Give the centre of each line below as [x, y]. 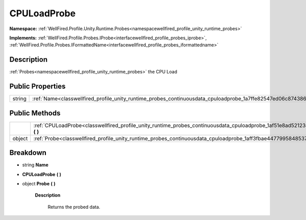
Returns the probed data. [74, 207]
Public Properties [37, 87]
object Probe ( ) [39, 183]
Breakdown [28, 153]
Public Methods [35, 113]
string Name [35, 165]
